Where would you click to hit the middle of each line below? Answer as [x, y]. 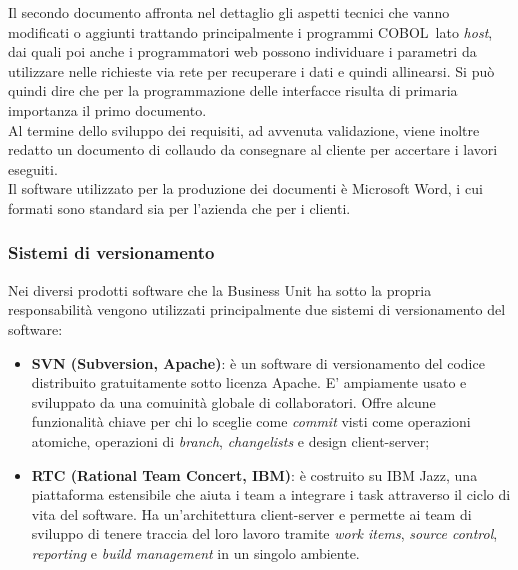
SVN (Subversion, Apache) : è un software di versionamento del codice [258, 362]
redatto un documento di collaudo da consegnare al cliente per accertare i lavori [253, 149]
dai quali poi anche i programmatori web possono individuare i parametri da [242, 51]
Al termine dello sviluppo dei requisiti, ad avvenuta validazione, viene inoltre [244, 129]
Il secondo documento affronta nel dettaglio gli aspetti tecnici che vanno [229, 12]
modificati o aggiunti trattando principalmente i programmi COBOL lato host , [250, 31]
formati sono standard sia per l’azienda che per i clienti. [179, 207]
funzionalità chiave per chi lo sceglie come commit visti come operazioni [251, 421]
